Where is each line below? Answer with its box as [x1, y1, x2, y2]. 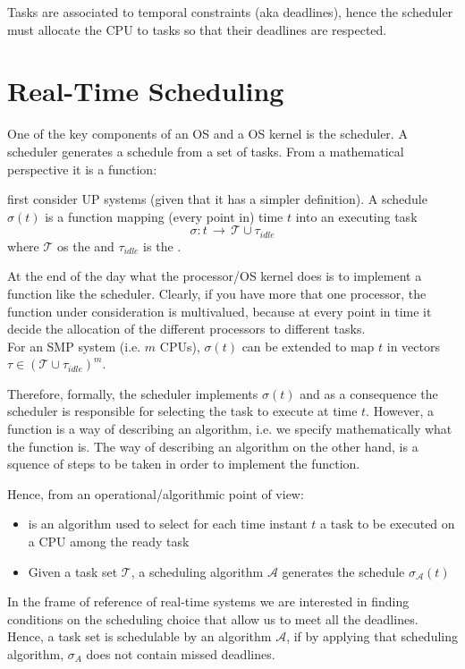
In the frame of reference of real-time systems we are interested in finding [7, 592, 410, 611]
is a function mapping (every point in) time [45, 207, 283, 225]
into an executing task [295, 207, 418, 225]
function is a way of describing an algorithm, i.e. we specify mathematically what [7, 419, 452, 438]
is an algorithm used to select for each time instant [28, 514, 308, 533]
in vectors [386, 336, 441, 355]
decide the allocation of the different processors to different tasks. [7, 319, 366, 338]
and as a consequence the [300, 384, 438, 402]
